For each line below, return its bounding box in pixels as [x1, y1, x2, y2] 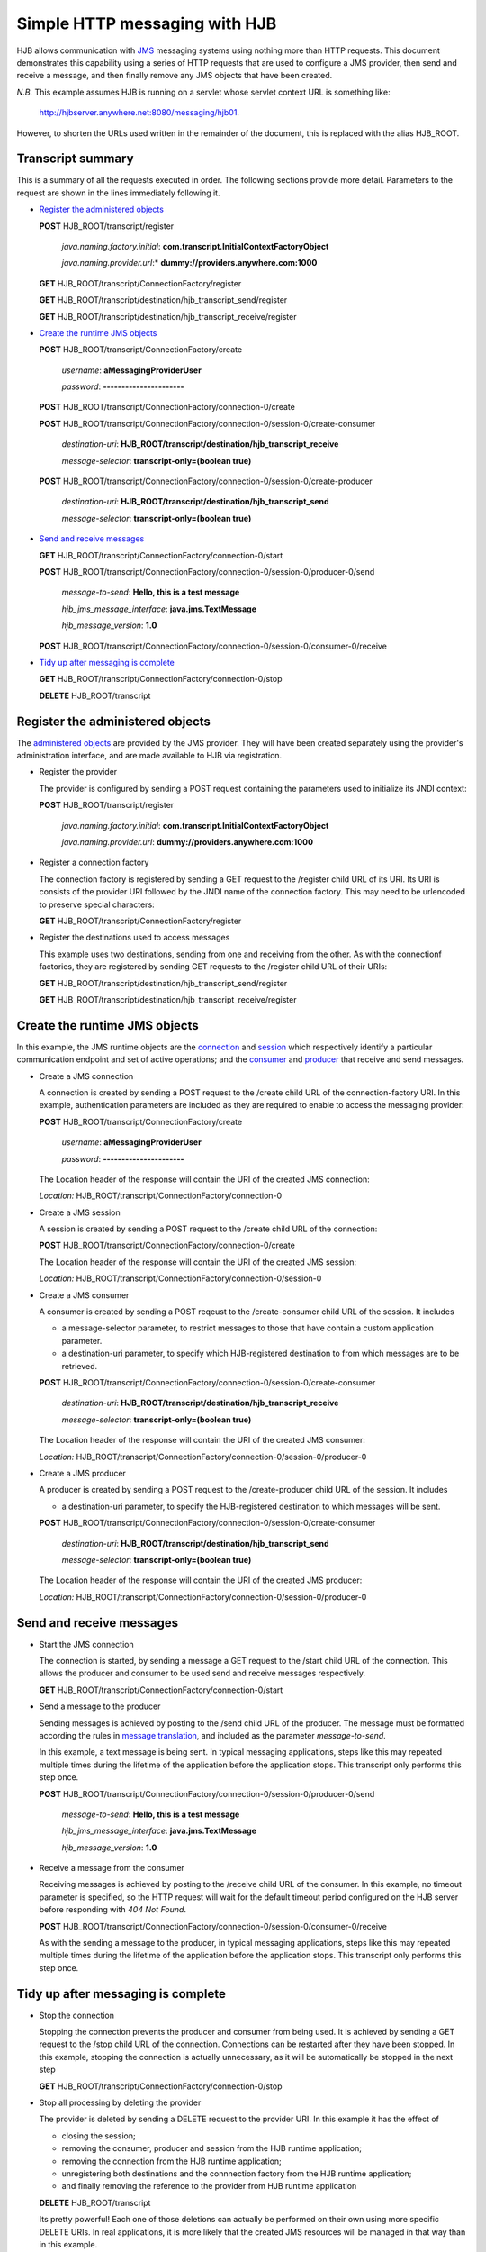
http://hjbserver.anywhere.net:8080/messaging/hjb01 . [39, 107, 240, 118]
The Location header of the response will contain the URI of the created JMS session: [39, 1257, 357, 1267]
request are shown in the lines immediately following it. [16, 187, 220, 198]
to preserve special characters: [39, 899, 155, 910]
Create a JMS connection [39, 1070, 134, 1081]
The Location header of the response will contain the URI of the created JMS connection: [39, 1174, 370, 1185]
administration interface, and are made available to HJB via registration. [16, 750, 283, 761]
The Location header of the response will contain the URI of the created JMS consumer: [39, 1435, 366, 1446]
